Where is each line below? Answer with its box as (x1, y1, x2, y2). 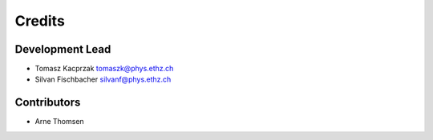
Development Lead (14, 42, 111, 56)
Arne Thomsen (34, 117, 84, 126)
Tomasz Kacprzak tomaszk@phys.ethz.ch (34, 64, 174, 74)
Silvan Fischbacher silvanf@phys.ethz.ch (34, 74, 172, 84)
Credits (14, 12, 66, 30)
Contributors (14, 96, 81, 110)
